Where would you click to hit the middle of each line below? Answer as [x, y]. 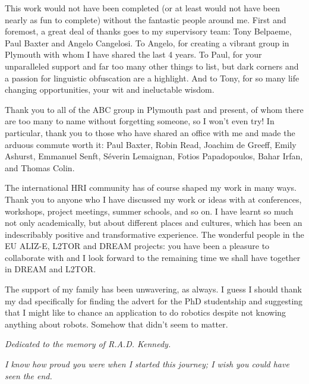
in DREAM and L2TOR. [51, 269]
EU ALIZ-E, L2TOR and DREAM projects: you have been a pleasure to [137, 246]
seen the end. [29, 375]
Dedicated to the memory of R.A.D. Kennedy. [88, 344]
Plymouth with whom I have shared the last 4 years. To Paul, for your [133, 54]
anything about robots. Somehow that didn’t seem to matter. [116, 324]
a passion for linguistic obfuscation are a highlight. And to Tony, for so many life [152, 78]
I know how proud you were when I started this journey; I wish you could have [147, 364]
